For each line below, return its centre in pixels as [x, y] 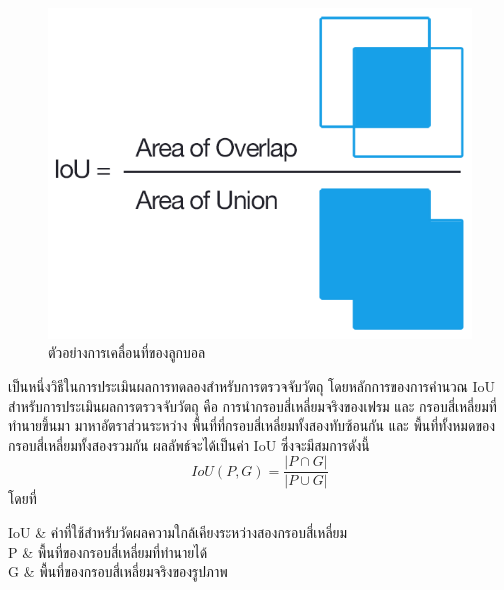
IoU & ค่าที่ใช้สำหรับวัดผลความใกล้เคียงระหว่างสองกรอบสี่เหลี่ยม [178, 531]
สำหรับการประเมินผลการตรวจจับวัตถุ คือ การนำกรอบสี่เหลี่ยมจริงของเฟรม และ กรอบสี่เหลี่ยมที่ [252, 405]
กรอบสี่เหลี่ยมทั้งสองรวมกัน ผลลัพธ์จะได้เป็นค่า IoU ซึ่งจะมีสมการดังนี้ [189, 444]
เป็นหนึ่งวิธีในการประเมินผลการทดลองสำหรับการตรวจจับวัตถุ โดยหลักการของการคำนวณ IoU [252, 385]
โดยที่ [22, 498]
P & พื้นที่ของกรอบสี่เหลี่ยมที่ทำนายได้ [108, 551]
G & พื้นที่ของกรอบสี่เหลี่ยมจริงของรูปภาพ [118, 571]
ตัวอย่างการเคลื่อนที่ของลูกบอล [127, 352]
